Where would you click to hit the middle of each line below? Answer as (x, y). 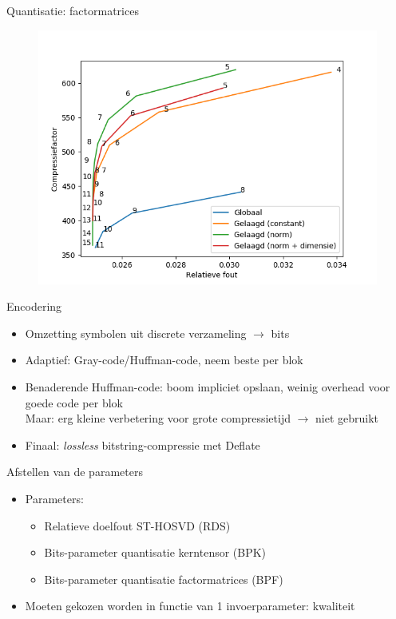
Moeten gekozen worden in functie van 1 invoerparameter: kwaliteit (190, 606)
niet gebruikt (347, 418)
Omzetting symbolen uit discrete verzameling (136, 333)
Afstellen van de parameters (75, 472)
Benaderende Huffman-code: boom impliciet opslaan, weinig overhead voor (208, 386)
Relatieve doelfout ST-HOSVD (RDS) (137, 525)
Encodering (34, 306)
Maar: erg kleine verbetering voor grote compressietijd (158, 418)
